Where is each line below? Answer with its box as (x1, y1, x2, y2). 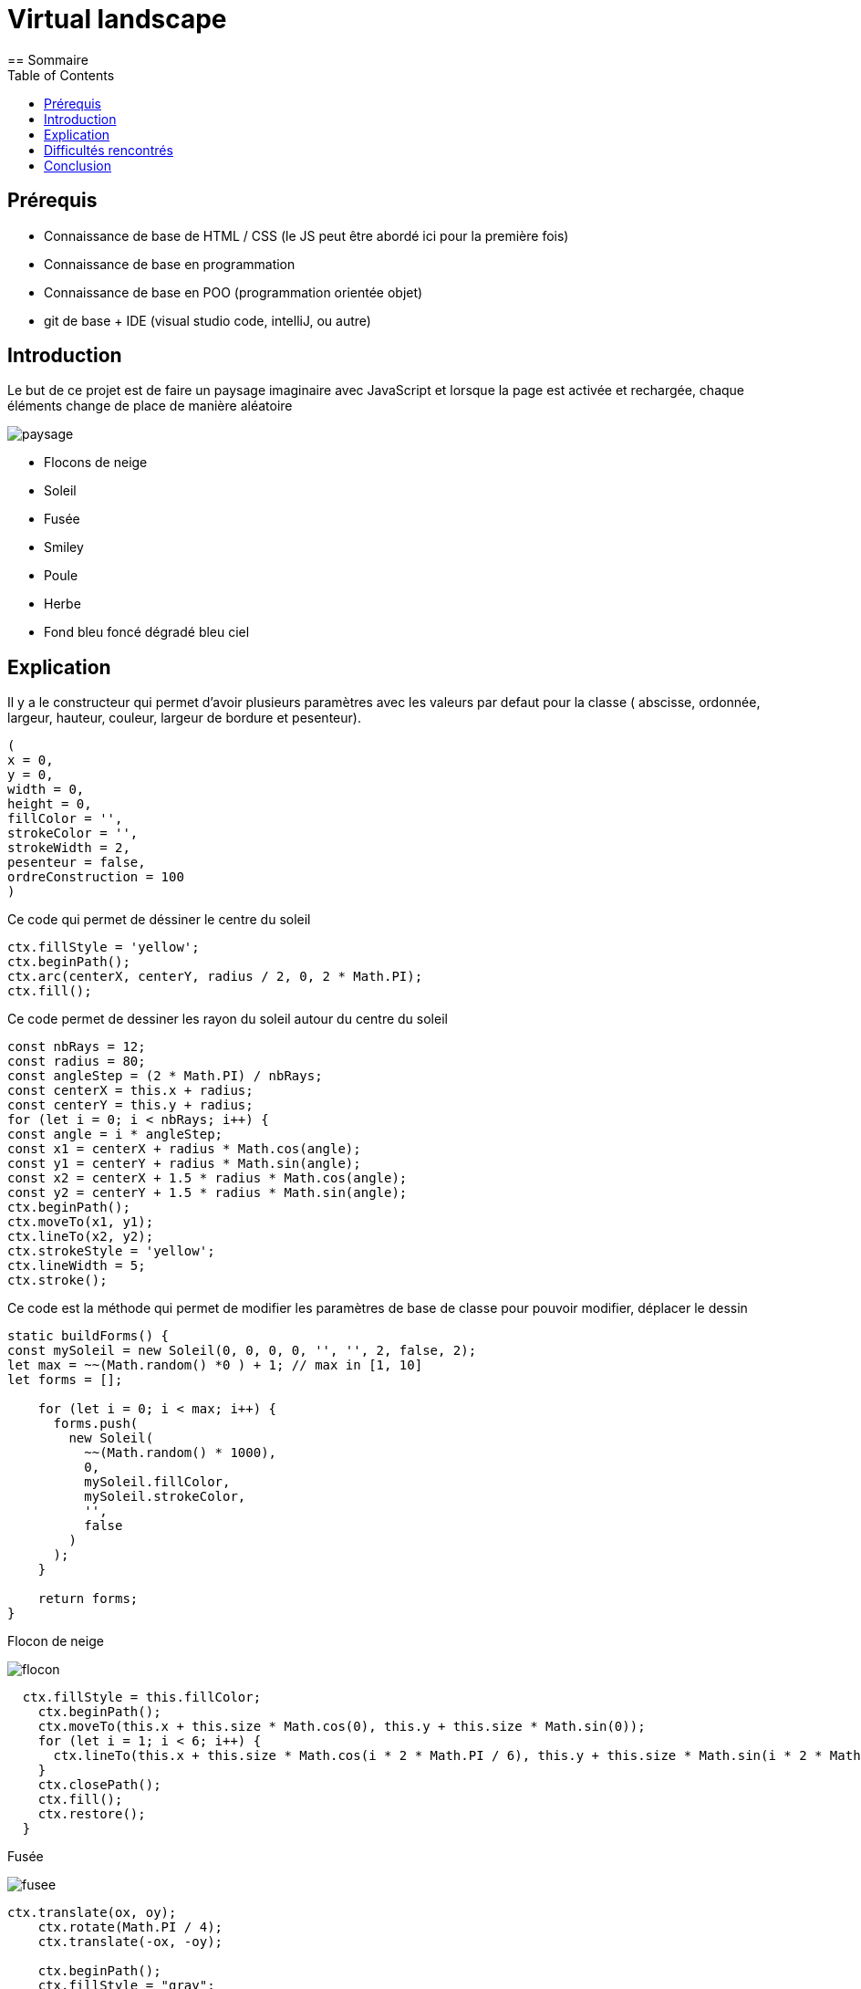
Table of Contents (7, 67, 115, 83)
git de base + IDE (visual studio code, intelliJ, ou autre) (44, 312, 371, 328)
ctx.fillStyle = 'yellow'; (7, 940, 200, 955)
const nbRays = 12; (7, 1039, 146, 1055)
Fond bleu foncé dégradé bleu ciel (44, 624, 250, 640)
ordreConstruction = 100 (7, 870, 184, 885)
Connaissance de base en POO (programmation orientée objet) (44, 284, 423, 300)
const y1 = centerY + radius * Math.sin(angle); (7, 1156, 361, 1172)
